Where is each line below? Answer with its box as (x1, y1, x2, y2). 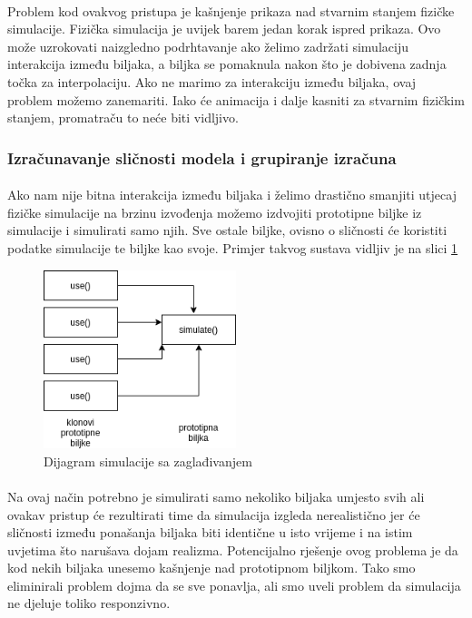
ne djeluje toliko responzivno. (7, 593, 171, 613)
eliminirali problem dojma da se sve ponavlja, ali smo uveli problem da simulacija (7, 575, 461, 594)
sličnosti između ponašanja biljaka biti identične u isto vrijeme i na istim (7, 523, 413, 542)
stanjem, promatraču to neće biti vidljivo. (7, 108, 239, 127)
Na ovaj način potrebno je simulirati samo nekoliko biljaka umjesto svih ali (7, 486, 425, 505)
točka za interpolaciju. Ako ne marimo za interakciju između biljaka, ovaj (7, 72, 417, 91)
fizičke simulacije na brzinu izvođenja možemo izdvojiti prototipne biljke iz (7, 202, 422, 221)
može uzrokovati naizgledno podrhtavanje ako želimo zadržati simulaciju (7, 36, 408, 55)
